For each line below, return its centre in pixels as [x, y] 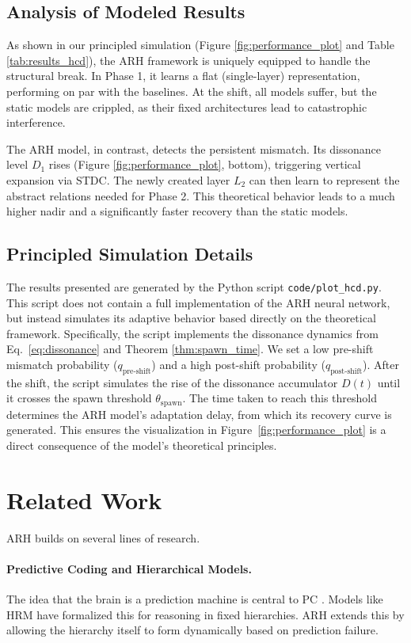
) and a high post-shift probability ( [238, 364]
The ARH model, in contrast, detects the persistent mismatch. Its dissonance [194, 148]
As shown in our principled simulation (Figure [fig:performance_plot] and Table [200, 45]
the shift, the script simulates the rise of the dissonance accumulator [172, 382]
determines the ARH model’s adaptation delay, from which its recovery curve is [199, 414]
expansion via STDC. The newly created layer [118, 179]
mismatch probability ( [62, 364]
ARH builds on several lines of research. [103, 537]
